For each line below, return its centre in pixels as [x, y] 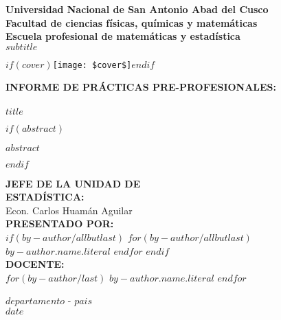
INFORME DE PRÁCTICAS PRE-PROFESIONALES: [141, 87]
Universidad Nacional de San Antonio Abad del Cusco [137, 9]
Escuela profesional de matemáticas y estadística [123, 36]
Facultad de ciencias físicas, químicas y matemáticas [132, 22]
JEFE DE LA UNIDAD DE [73, 183]
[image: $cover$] [92, 65]
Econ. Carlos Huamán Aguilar [69, 210]
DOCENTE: [35, 264]
